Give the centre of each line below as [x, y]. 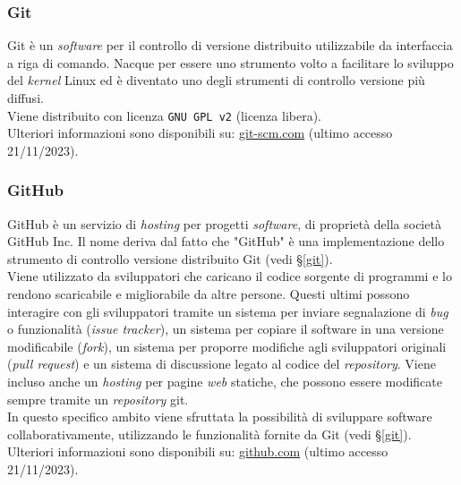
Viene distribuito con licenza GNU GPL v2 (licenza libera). [164, 115]
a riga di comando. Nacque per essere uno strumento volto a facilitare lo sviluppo [230, 62]
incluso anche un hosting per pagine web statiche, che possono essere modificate [225, 381]
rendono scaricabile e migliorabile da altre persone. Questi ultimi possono [209, 294]
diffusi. [26, 98]
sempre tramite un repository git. [98, 399]
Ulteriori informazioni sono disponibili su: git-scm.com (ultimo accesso [200, 133]
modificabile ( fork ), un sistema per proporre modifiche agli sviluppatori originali [227, 346]
